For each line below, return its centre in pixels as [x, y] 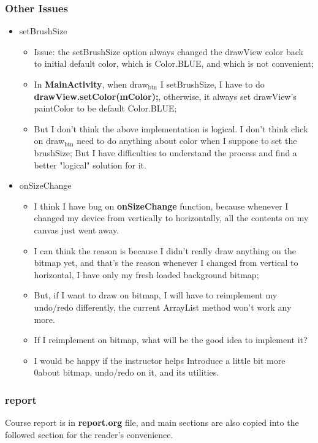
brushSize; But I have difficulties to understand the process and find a [165, 152]
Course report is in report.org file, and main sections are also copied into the [152, 422]
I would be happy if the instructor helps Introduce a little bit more [160, 360]
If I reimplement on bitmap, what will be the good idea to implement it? [171, 340]
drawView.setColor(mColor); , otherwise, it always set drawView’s [165, 96]
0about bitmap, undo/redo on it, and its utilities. [127, 372]
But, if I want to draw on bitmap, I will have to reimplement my [156, 295]
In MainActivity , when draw [91, 84]
